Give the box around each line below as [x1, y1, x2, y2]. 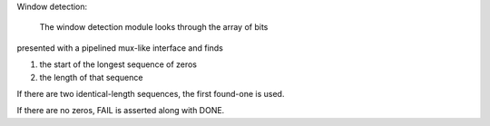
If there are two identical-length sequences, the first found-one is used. [16, 88, 285, 99]
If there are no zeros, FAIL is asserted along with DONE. [16, 105, 225, 116]
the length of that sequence [39, 72, 143, 82]
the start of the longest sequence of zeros [39, 59, 198, 70]
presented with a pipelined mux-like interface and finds [16, 42, 224, 53]
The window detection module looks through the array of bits [39, 22, 269, 33]
